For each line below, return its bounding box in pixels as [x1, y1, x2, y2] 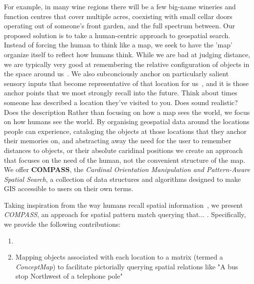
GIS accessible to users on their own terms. [4, 183, 134, 194]
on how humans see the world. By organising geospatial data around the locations [4, 116, 250, 127]
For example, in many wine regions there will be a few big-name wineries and [4, 1, 236, 11]
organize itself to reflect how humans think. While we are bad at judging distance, [4, 49, 251, 59]
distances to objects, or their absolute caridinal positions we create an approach [4, 145, 243, 155]
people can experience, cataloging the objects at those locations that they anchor [4, 126, 247, 136]
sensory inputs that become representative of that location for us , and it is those [4, 78, 249, 88]
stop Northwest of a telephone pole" [15, 271, 123, 281]
